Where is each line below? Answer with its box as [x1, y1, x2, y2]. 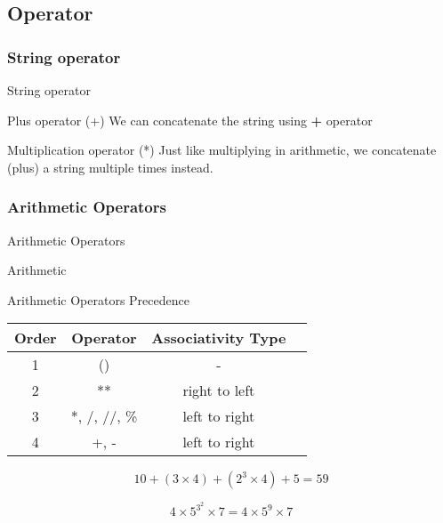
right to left [182, 380, 255, 401]
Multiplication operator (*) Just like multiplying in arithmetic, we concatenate [7, 141, 437, 159]
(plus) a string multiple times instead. [7, 157, 213, 176]
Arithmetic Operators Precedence [7, 290, 189, 309]
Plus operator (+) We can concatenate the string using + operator [7, 110, 373, 129]
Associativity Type [151, 327, 286, 349]
